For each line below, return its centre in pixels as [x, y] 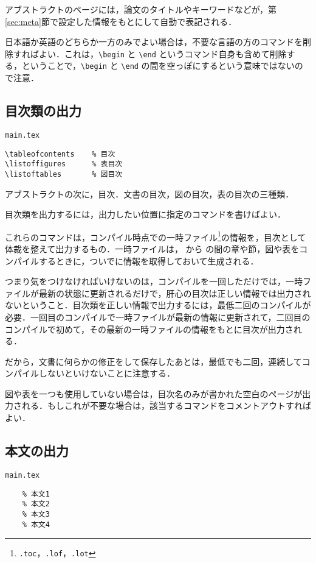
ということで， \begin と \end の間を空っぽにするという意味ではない [158, 66]
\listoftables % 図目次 [64, 174]
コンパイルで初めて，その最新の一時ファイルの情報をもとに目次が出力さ [149, 329]
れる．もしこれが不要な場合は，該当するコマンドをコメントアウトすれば [166, 405]
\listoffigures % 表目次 [64, 164]
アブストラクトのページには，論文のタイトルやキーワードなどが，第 [141, 9]
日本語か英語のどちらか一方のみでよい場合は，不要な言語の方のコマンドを [154, 42]
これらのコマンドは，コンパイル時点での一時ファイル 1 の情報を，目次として [156, 236]
